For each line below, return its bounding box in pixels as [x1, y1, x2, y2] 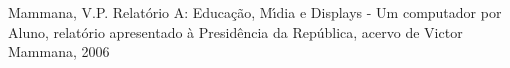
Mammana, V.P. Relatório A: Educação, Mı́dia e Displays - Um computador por [8, 2, 502, 22]
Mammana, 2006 [8, 41, 110, 62]
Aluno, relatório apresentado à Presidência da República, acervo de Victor [8, 21, 463, 42]
